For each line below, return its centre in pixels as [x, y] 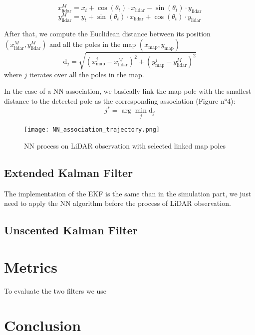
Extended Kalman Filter [69, 173]
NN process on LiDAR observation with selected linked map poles [125, 146]
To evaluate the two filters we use [55, 290]
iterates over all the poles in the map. [87, 74]
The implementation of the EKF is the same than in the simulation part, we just [128, 193]
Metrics [31, 267]
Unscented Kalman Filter [71, 230]
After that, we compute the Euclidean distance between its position [107, 33]
